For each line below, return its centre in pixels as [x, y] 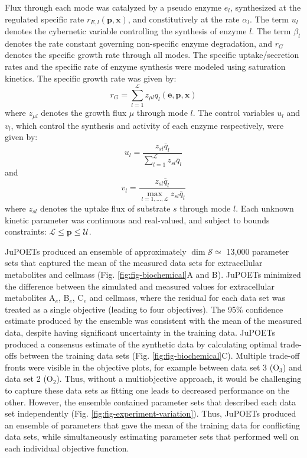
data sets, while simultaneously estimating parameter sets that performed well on [152, 436]
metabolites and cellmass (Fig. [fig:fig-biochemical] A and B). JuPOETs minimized [153, 274]
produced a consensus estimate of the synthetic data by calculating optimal [141, 344]
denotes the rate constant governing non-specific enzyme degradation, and [139, 43]
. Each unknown [265, 208]
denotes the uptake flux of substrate [105, 208]
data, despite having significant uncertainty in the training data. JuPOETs [140, 332]
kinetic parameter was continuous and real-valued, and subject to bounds [137, 220]
